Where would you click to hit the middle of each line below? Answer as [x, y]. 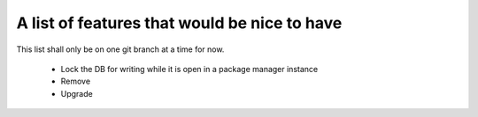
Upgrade [77, 93]
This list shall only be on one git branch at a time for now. [120, 49]
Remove [76, 81]
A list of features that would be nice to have [179, 23]
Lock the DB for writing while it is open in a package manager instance [189, 69]
